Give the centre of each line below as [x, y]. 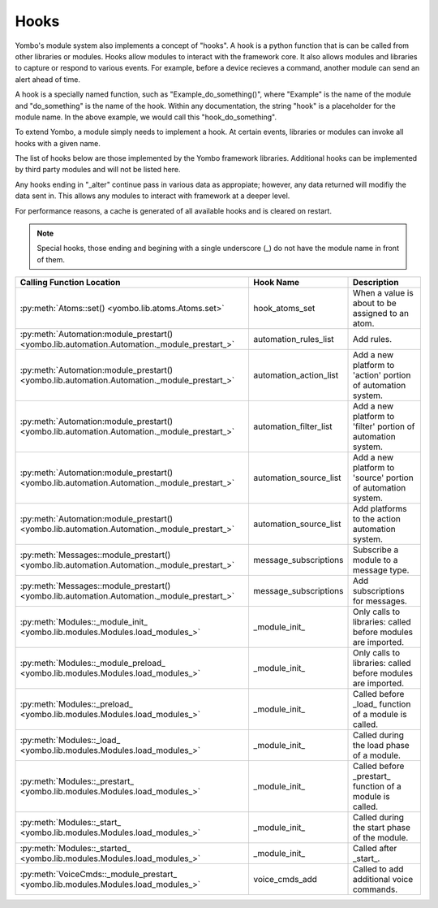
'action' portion [382, 375]
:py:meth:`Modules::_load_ [70, 741]
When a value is [383, 293]
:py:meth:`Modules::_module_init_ [84, 622]
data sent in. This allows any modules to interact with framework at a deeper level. [152, 196]
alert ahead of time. [48, 79]
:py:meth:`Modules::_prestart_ [77, 781]
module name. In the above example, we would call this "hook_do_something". [146, 117]
